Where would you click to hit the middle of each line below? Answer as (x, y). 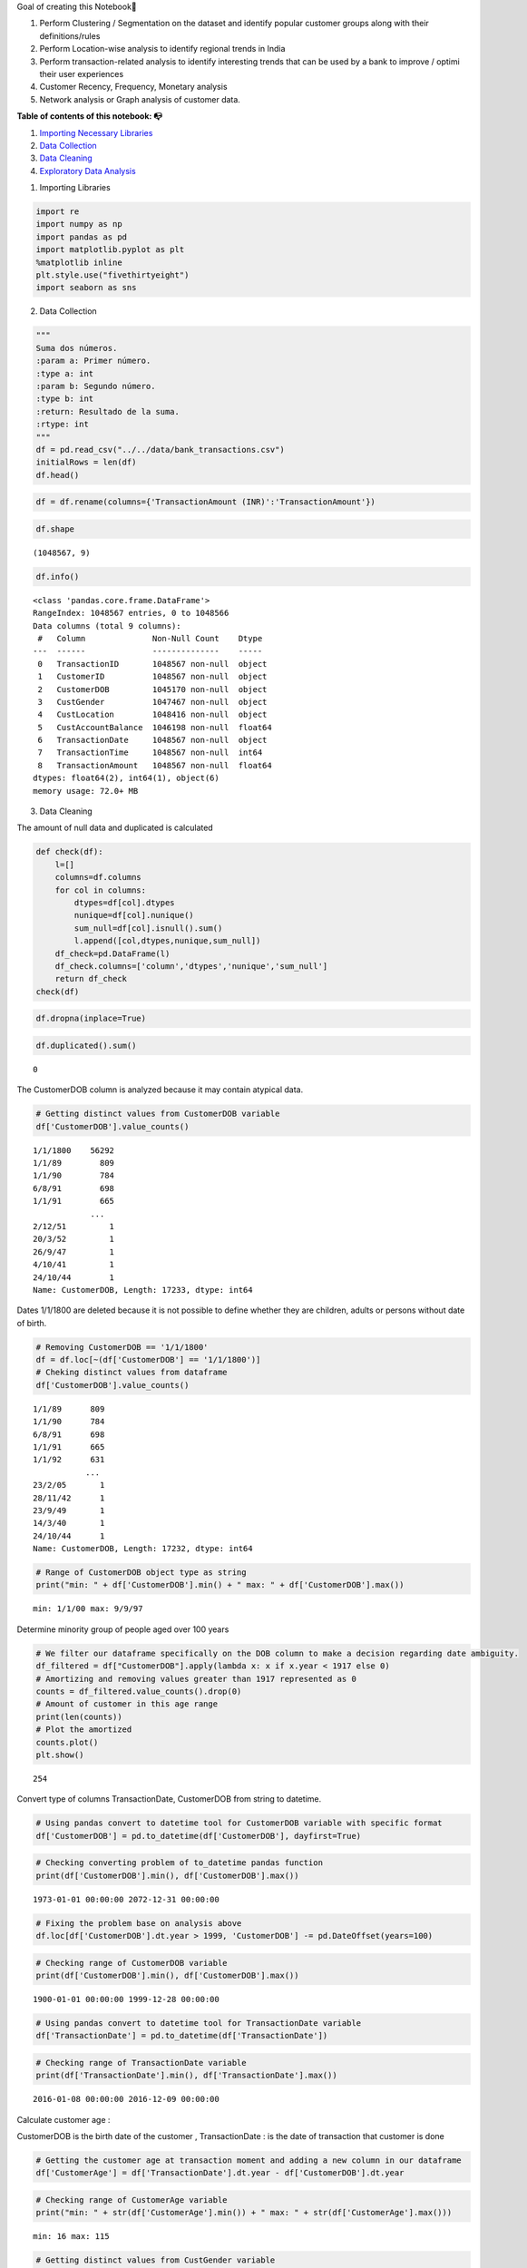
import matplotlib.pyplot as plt (110, 250)
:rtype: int (63, 425)
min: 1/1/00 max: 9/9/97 (88, 1609)
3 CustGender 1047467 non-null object (152, 702)
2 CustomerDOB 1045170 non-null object (152, 689)
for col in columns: (101, 890)
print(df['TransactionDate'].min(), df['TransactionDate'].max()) (186, 2076)
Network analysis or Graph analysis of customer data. (140, 99)
